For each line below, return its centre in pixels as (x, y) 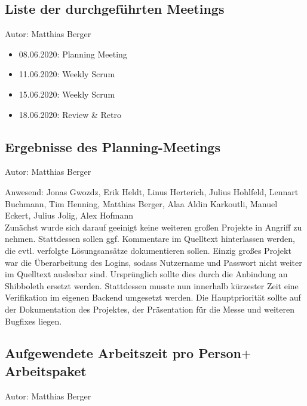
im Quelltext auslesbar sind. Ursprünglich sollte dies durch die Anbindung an (146, 274)
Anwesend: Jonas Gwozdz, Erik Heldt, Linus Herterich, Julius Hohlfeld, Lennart (152, 191)
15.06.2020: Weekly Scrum (67, 94)
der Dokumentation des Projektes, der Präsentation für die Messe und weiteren (150, 309)
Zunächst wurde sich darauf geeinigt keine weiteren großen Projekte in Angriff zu (153, 227)
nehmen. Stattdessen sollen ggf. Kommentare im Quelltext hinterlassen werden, (150, 239)
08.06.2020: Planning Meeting (73, 54)
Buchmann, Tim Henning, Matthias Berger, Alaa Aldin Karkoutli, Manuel (141, 203)
